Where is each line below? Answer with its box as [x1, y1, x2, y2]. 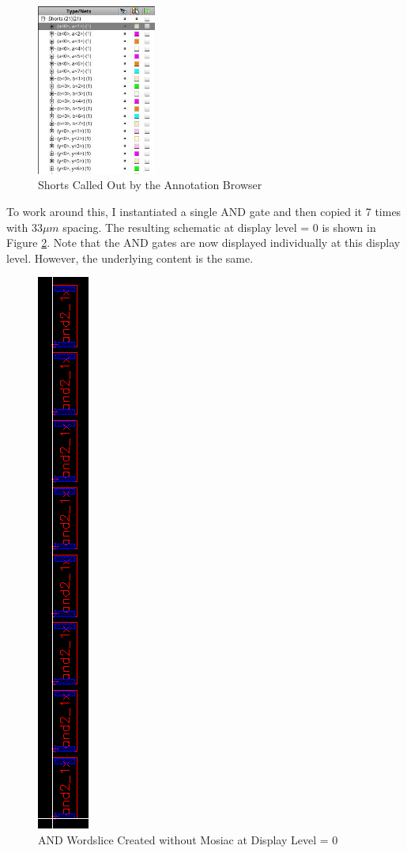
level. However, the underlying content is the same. [6, 249, 254, 266]
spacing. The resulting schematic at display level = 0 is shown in [62, 218, 376, 235]
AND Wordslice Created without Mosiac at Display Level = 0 [38, 831, 338, 847]
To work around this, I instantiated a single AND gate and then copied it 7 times [6, 203, 401, 219]
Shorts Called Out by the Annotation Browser [38, 176, 262, 193]
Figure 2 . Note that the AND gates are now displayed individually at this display [6, 234, 401, 251]
